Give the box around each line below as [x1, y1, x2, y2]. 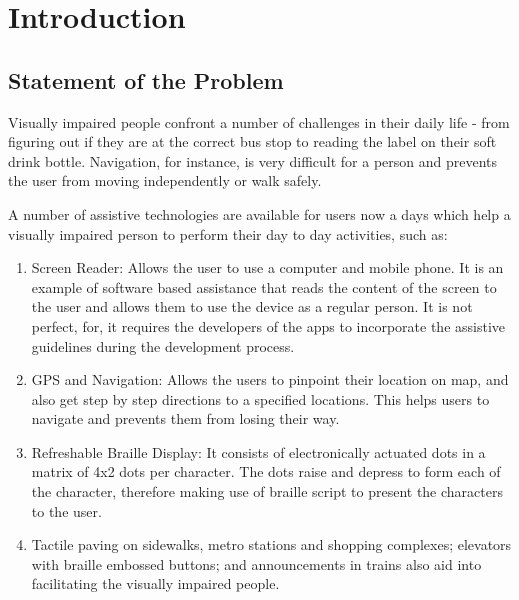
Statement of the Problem [8, 64, 284, 95]
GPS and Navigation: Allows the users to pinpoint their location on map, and [31, 369, 509, 390]
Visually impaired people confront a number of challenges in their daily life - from [8, 111, 510, 132]
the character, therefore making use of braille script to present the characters [31, 481, 503, 502]
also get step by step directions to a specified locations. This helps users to [31, 388, 490, 409]
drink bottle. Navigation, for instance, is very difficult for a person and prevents [8, 150, 498, 171]
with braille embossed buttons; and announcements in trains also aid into [31, 553, 482, 574]
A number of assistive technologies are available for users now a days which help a [8, 203, 511, 224]
